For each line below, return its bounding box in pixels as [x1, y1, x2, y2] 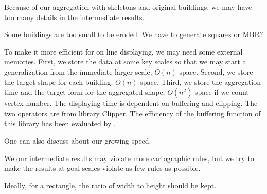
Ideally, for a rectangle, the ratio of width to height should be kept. [4, 180, 217, 190]
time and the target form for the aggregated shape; [4, 86, 165, 97]
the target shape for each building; [4, 76, 113, 87]
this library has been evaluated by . [4, 118, 116, 129]
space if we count [195, 86, 249, 97]
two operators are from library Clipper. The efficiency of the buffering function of [4, 108, 261, 118]
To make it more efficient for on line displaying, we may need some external [4, 46, 243, 57]
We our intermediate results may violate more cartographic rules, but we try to [4, 152, 254, 163]
